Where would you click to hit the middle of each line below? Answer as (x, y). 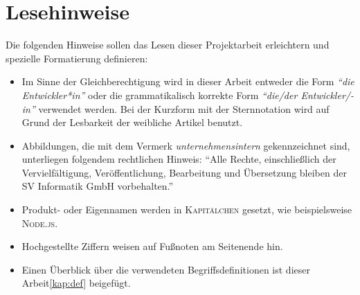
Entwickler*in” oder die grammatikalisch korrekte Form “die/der (160, 95)
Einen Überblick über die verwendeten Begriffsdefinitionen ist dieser (166, 269)
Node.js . (40, 223)
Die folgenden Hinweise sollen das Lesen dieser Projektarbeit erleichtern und (168, 45)
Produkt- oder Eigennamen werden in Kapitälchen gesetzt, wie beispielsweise (187, 209)
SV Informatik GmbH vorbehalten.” (98, 186)
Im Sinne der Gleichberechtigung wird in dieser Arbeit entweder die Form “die (188, 81)
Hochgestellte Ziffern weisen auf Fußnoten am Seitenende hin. (152, 246)
